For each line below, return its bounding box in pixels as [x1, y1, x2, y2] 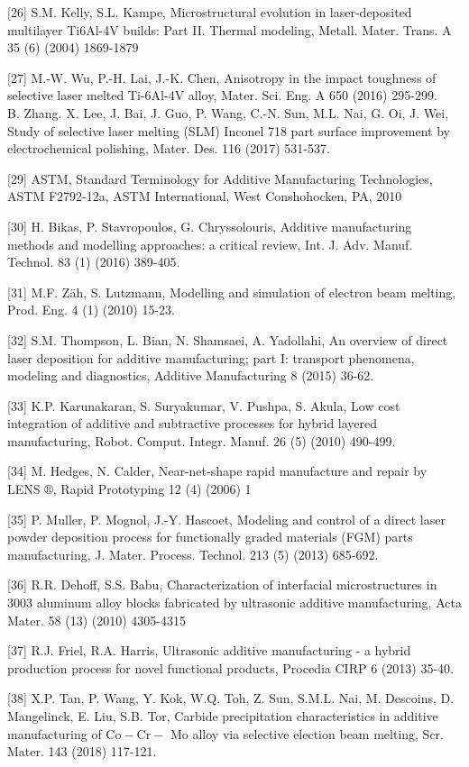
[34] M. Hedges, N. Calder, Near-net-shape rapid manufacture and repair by [7, 461, 428, 480]
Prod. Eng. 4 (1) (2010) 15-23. [7, 300, 175, 319]
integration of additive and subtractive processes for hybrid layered [7, 414, 378, 433]
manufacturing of [7, 724, 102, 743]
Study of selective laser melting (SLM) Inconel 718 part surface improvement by [7, 121, 450, 140]
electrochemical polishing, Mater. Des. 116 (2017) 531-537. [7, 139, 330, 158]
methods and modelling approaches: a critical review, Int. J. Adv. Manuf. [7, 234, 413, 253]
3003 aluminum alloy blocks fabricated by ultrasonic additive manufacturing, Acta [7, 593, 462, 612]
